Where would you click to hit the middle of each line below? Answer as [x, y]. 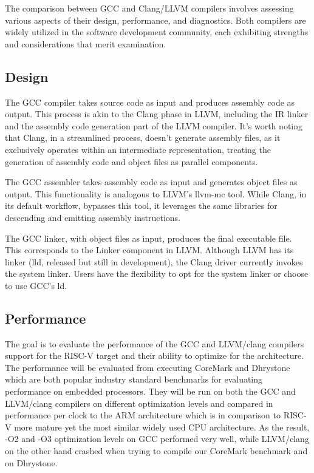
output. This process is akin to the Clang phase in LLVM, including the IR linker [157, 114]
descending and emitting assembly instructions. [93, 217]
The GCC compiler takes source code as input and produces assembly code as [150, 102]
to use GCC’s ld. [36, 285]
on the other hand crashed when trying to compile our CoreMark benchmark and [156, 451]
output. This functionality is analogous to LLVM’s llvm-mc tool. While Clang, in [156, 193]
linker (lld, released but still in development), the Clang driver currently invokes [154, 261]
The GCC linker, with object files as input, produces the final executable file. [148, 238]
